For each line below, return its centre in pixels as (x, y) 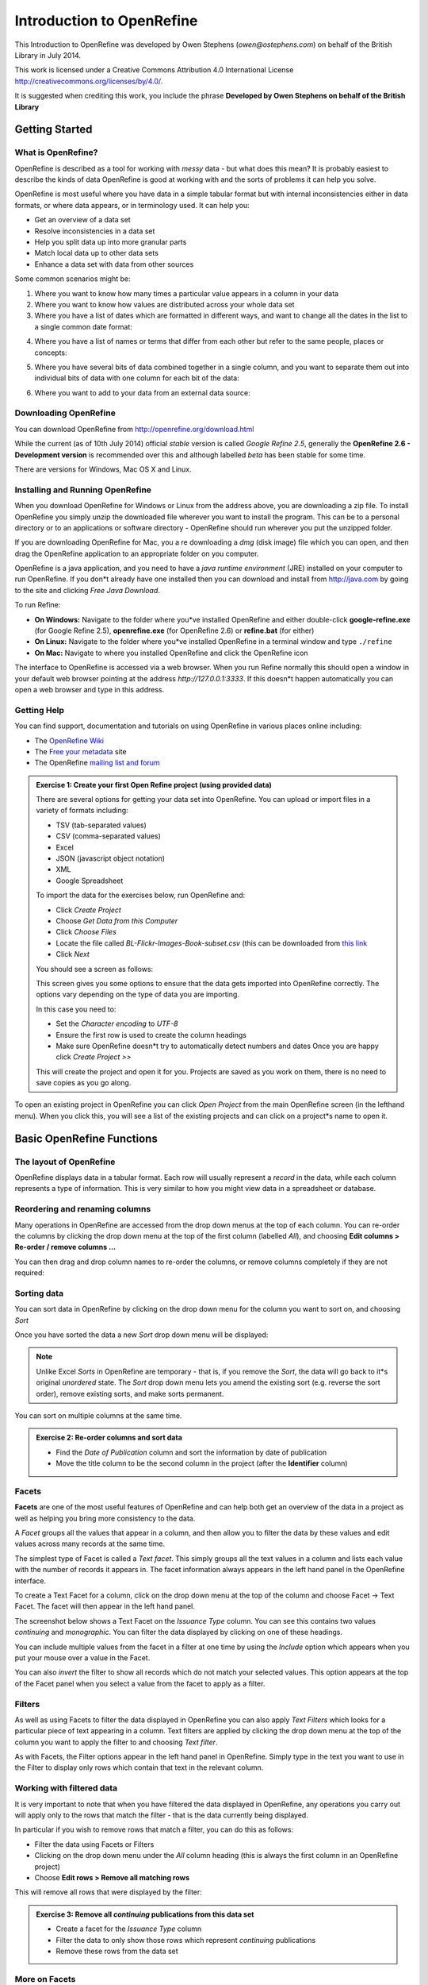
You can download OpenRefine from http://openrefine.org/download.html (134, 429)
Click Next (73, 954)
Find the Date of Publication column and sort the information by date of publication (191, 1452)
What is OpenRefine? (56, 152)
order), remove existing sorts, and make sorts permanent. (130, 1393)
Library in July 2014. (48, 55)
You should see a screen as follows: (95, 969)
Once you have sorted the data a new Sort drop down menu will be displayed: (141, 1335)
